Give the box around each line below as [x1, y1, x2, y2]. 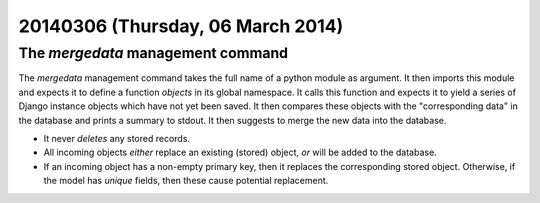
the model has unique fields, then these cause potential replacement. [43, 175, 329, 187]
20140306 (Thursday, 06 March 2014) [18, 15, 344, 37]
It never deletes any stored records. [43, 132, 190, 144]
